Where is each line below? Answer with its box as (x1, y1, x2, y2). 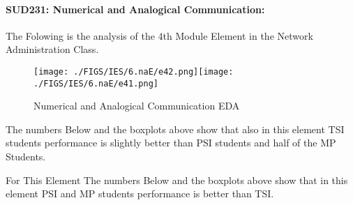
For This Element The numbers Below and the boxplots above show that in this (6, 172, 348, 187)
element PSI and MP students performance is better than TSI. (6, 186, 274, 201)
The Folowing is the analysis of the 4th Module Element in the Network (6, 28, 313, 43)
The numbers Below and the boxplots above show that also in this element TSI (6, 121, 345, 136)
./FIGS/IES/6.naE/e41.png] (33, 78, 158, 89)
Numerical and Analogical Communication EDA (33, 98, 240, 113)
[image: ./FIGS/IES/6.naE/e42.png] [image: (33, 66, 234, 77)
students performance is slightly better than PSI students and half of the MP (6, 135, 336, 150)
